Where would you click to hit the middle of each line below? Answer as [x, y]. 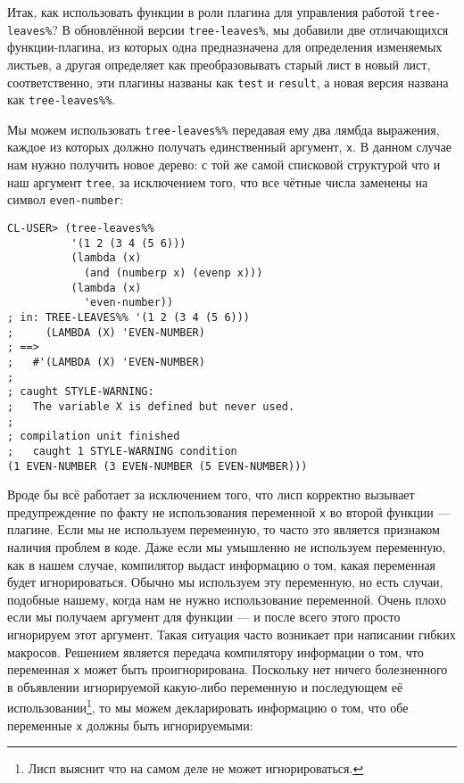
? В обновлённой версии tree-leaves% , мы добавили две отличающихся [250, 29]
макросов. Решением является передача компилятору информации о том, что [215, 651]
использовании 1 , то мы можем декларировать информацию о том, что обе [208, 706]
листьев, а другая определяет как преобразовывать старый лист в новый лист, [219, 64]
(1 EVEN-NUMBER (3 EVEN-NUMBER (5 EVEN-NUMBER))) [157, 466]
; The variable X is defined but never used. [151, 406]
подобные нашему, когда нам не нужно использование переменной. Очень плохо [227, 599]
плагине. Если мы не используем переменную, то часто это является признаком [224, 529]
